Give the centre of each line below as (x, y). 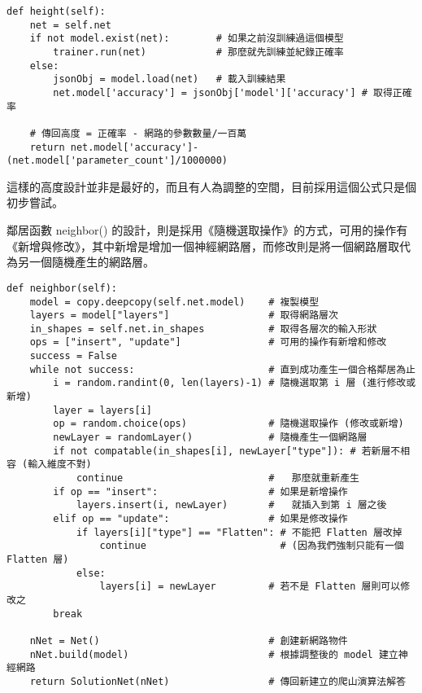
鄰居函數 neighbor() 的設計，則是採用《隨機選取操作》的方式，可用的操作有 (207, 230)
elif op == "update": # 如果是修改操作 (200, 519)
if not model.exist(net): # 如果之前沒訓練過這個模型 (187, 39)
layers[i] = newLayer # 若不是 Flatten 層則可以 (250, 587)
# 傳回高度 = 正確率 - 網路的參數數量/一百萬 (138, 133)
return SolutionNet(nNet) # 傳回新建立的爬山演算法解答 (218, 681)
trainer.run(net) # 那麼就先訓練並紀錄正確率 (198, 52)
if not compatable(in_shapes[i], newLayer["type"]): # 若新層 (222, 451)
